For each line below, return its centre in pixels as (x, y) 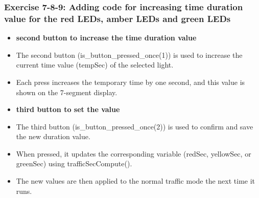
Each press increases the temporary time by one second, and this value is (131, 82)
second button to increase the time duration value (106, 38)
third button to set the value (68, 109)
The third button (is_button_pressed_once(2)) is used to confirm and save (135, 126)
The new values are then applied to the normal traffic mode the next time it (136, 181)
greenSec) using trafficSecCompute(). (74, 163)
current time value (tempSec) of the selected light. (95, 65)
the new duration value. (53, 136)
